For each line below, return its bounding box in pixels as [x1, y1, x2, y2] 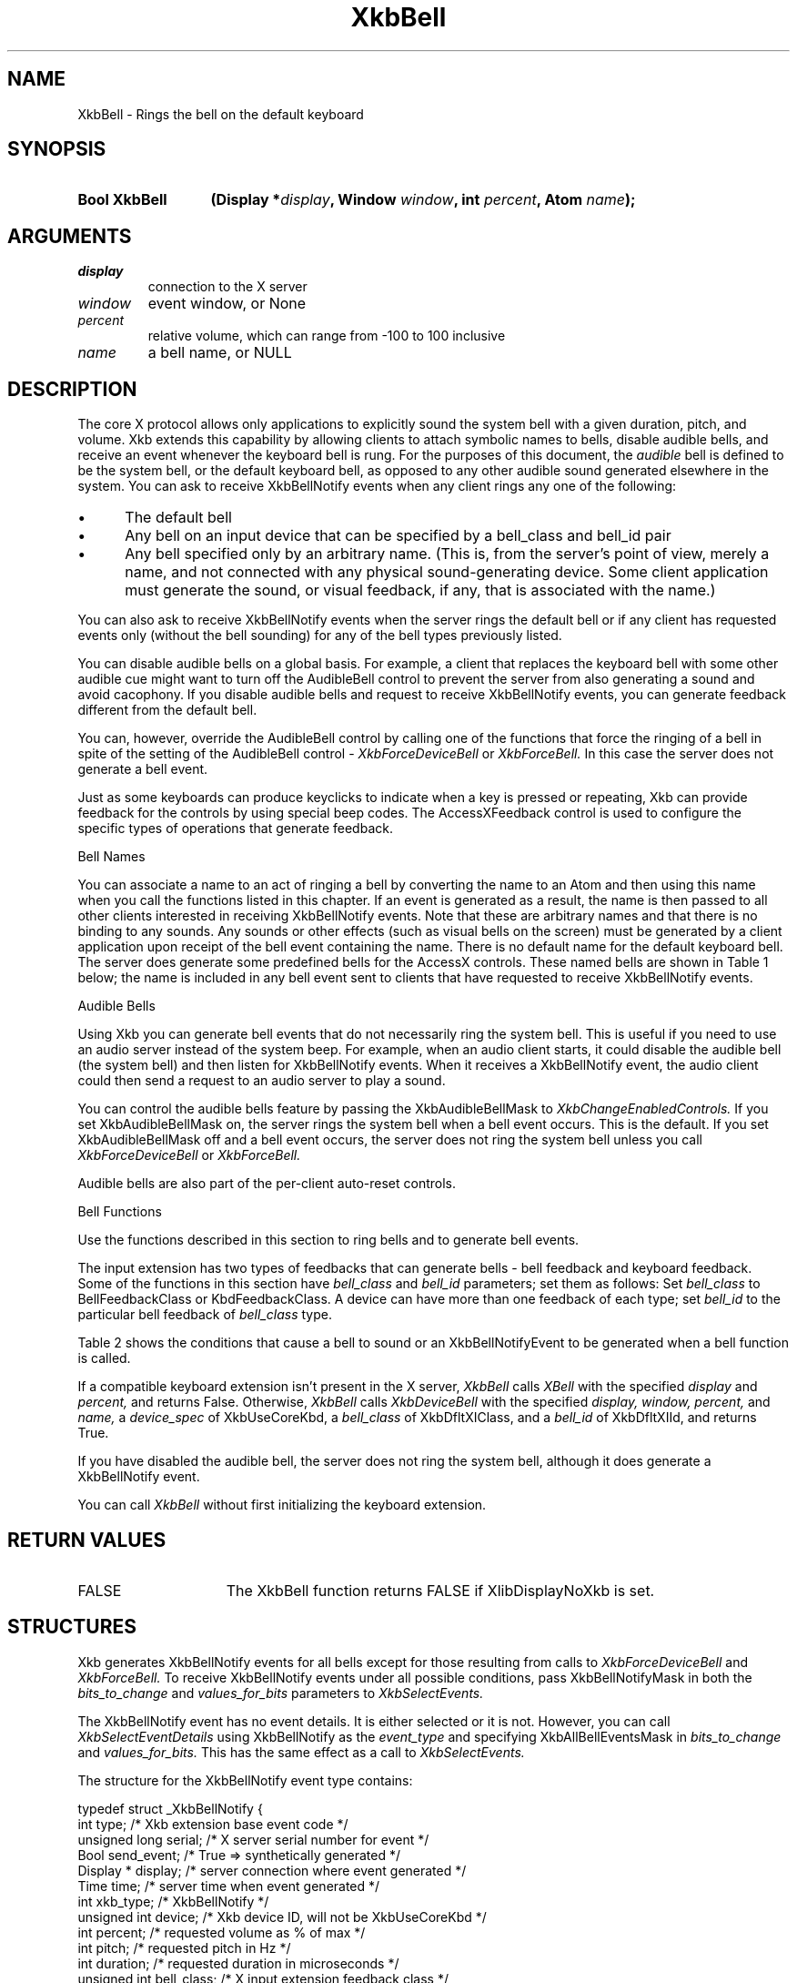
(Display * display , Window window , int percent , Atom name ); [210, 190, 636, 209]
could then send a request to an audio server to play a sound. [77, 1073, 446, 1089]
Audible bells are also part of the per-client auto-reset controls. [77, 1175, 457, 1192]
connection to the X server [147, 279, 308, 295]
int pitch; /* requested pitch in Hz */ [77, 1939, 291, 1956]
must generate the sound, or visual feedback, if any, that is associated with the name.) [125, 581, 716, 600]
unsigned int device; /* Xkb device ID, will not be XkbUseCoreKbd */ [77, 1908, 487, 1925]
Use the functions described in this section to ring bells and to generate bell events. [77, 1232, 580, 1248]
